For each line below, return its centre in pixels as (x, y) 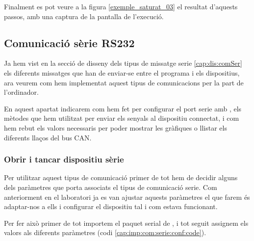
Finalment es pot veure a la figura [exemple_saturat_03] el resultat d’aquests (121, 6)
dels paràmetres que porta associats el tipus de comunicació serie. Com (111, 187)
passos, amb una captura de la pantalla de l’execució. (84, 16)
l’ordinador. (21, 92)
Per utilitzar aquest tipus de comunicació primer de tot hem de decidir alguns (121, 177)
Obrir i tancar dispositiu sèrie (64, 159)
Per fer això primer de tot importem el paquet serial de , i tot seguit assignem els (126, 223)
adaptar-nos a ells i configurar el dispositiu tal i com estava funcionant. (111, 206)
